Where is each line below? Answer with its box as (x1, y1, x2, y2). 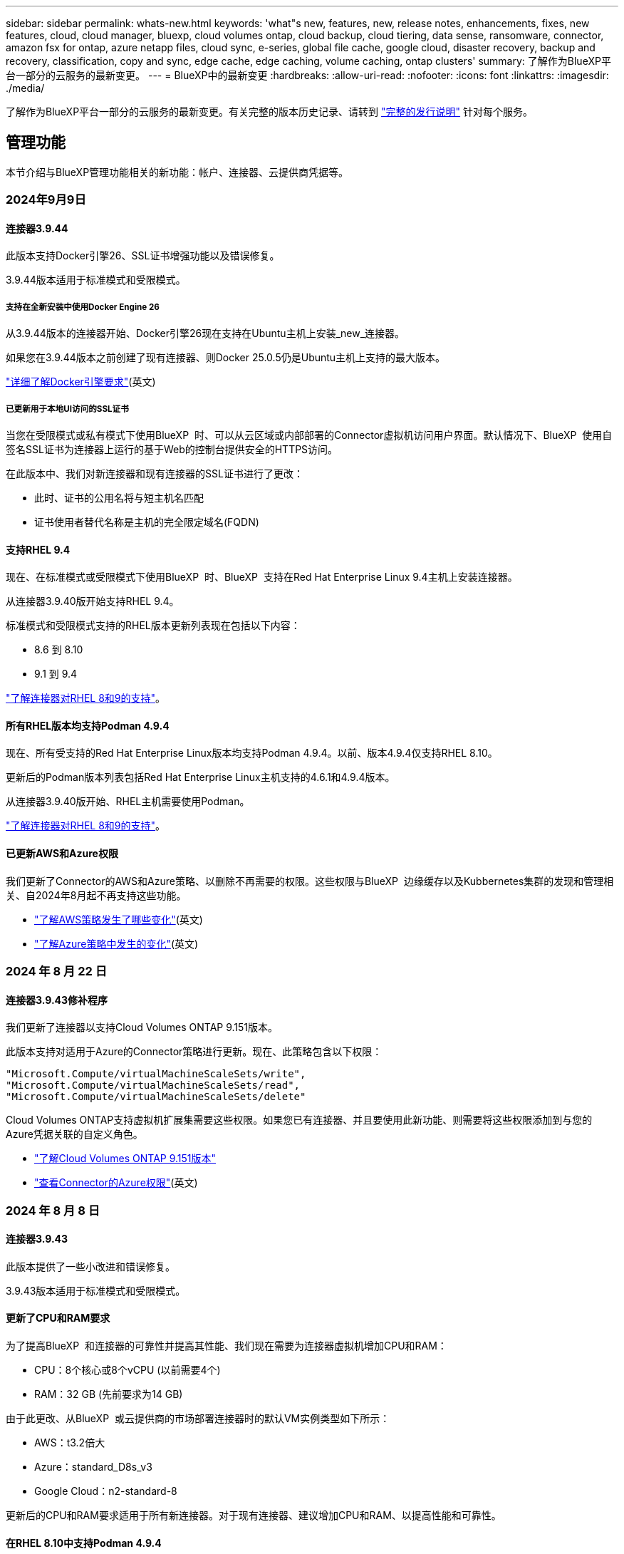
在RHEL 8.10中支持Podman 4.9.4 (6, 1536, 162, 1549)
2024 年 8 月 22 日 (6, 964, 108, 979)
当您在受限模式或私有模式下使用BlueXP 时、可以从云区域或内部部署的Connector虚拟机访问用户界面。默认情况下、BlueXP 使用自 (6, 429, 613, 441)
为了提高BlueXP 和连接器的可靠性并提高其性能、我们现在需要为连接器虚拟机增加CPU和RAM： (6, 1340, 447, 1352)
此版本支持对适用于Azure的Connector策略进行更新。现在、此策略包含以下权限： (6, 1045, 383, 1058)
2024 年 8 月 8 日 (6, 1203, 100, 1218)
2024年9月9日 (6, 192, 86, 207)
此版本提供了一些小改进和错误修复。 (6, 1260, 175, 1273)
